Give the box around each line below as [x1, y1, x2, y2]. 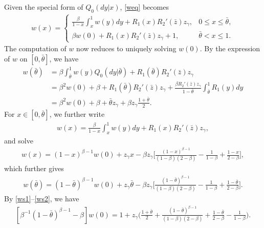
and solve [4, 135, 33, 146]
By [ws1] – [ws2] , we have [4, 193, 79, 204]
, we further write [49, 109, 105, 119]
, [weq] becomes [120, 2, 169, 12]
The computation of [4, 43, 67, 54]
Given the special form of [4, 2, 83, 12]
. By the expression [200, 43, 260, 54]
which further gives [4, 163, 64, 174]
